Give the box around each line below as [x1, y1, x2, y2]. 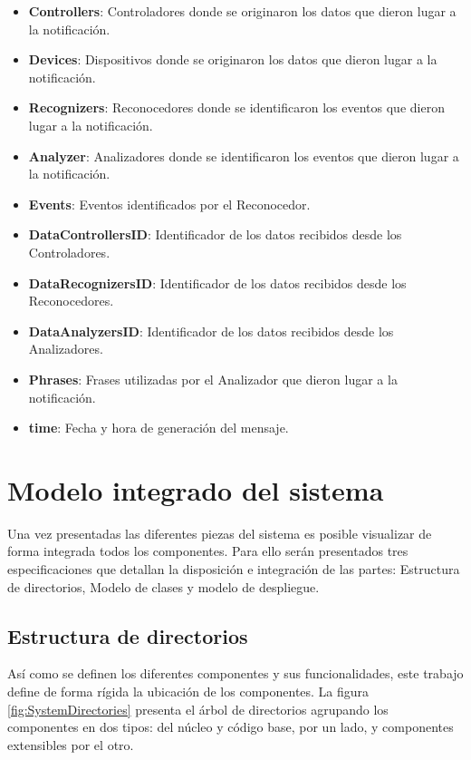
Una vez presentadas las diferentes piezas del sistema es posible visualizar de [7, 523, 432, 542]
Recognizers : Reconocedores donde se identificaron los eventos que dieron [28, 98, 445, 117]
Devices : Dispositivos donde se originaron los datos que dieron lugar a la [28, 50, 437, 69]
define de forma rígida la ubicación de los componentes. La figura [7, 681, 370, 700]
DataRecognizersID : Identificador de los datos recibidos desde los [28, 273, 407, 292]
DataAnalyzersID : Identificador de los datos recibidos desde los [28, 321, 394, 340]
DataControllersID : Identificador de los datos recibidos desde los [28, 225, 402, 244]
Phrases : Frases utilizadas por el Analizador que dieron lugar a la [28, 369, 398, 388]
